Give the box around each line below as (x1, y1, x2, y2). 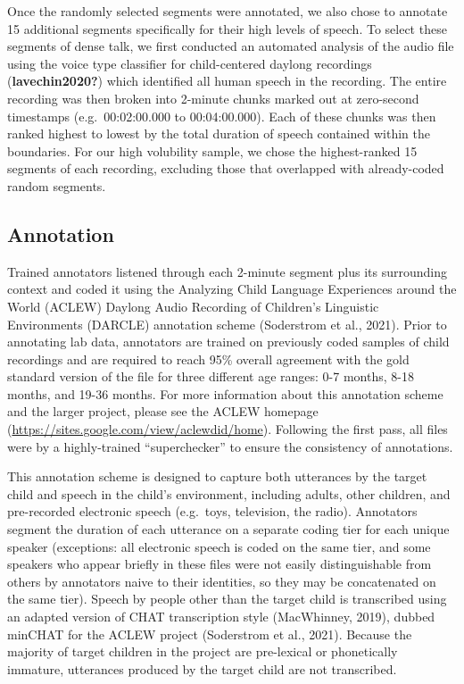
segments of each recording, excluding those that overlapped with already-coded (7, 159, 444, 178)
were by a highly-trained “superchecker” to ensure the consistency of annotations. (7, 437, 453, 455)
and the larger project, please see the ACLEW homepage (7, 402, 319, 421)
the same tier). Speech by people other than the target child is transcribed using (7, 589, 447, 608)
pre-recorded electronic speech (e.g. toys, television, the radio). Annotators (7, 502, 418, 521)
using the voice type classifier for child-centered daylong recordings (7, 54, 372, 72)
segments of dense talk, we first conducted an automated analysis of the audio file (7, 37, 454, 55)
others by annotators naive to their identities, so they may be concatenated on (7, 571, 436, 590)
